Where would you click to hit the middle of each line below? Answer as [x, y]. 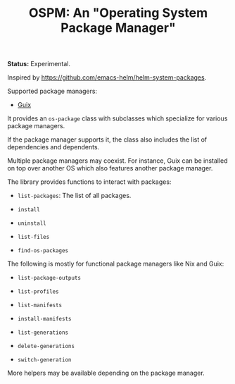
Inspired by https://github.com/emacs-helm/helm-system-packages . [107, 78]
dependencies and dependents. [53, 147]
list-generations [43, 333]
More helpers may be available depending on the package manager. [106, 373]
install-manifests [44, 319]
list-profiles [38, 292]
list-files [33, 237]
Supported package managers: [52, 91]
